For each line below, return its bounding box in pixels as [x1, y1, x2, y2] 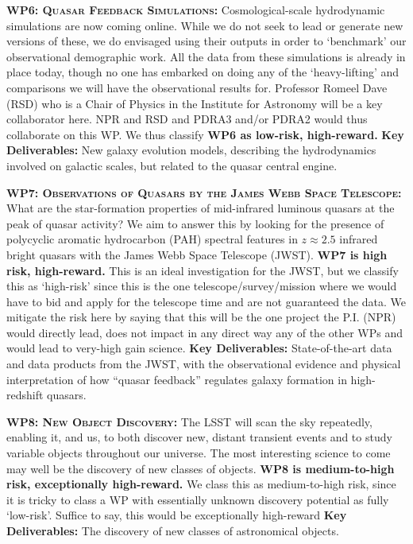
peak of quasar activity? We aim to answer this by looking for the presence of [6, 215, 384, 231]
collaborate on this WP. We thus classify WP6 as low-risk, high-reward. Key [6, 126, 404, 142]
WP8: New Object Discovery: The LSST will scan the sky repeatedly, [6, 413, 372, 429]
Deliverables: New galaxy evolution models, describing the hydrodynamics [6, 142, 376, 158]
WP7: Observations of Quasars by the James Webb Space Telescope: [6, 184, 402, 200]
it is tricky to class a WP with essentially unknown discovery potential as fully [6, 491, 389, 507]
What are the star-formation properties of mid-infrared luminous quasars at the [6, 200, 395, 216]
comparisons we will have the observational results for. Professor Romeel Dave [6, 79, 388, 95]
